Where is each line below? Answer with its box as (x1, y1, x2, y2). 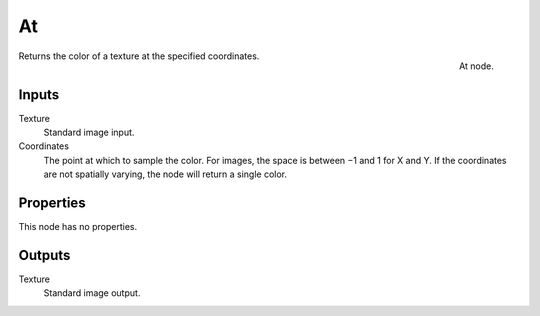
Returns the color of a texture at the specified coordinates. (18, 50, 260, 62)
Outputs (18, 246, 71, 264)
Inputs (18, 86, 60, 103)
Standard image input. (43, 126, 135, 139)
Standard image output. (43, 287, 141, 299)
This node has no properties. (18, 221, 138, 233)
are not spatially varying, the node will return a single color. (43, 168, 288, 180)
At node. (458, 60, 494, 72)
